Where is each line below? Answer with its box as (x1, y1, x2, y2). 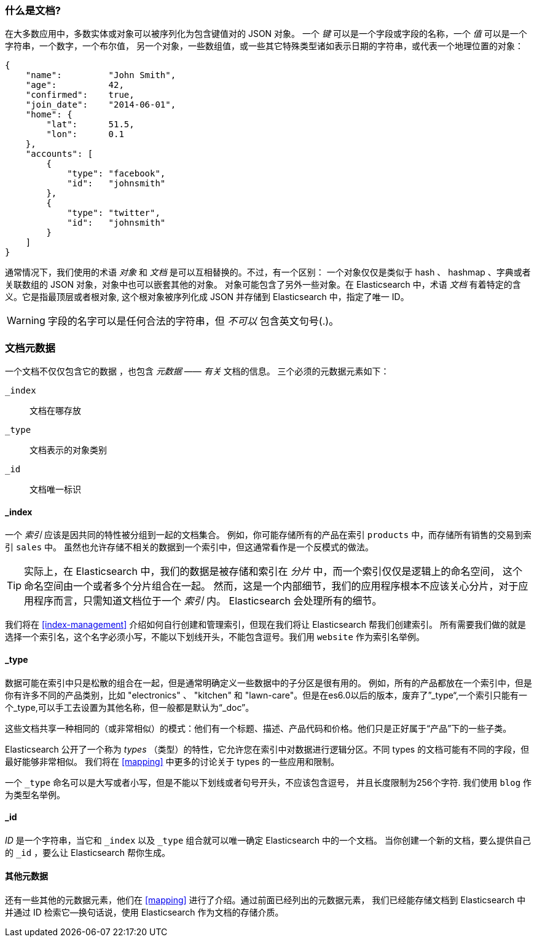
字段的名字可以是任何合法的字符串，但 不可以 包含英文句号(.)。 (47, 315, 339, 328)
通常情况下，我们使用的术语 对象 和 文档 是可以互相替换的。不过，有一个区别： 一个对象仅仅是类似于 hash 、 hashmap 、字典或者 (5, 267, 531, 278)
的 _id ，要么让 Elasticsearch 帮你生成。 (5, 847, 170, 858)
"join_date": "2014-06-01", (25, 100, 176, 110)
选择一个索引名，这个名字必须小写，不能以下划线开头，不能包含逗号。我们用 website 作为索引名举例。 (5, 631, 425, 643)
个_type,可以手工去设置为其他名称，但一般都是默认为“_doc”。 (5, 702, 254, 713)
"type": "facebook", (67, 168, 166, 179)
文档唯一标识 (29, 484, 81, 495)
